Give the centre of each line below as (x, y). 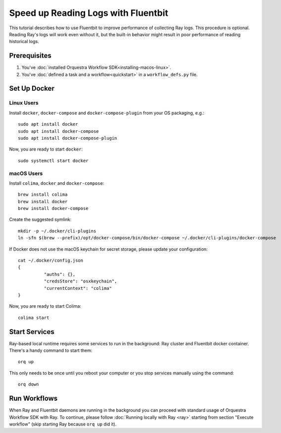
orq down (28, 384)
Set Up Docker (32, 88)
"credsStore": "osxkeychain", (80, 281)
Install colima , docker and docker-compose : (57, 183)
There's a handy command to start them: (51, 351)
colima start (34, 318)
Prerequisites (30, 56)
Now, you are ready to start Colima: (45, 306)
